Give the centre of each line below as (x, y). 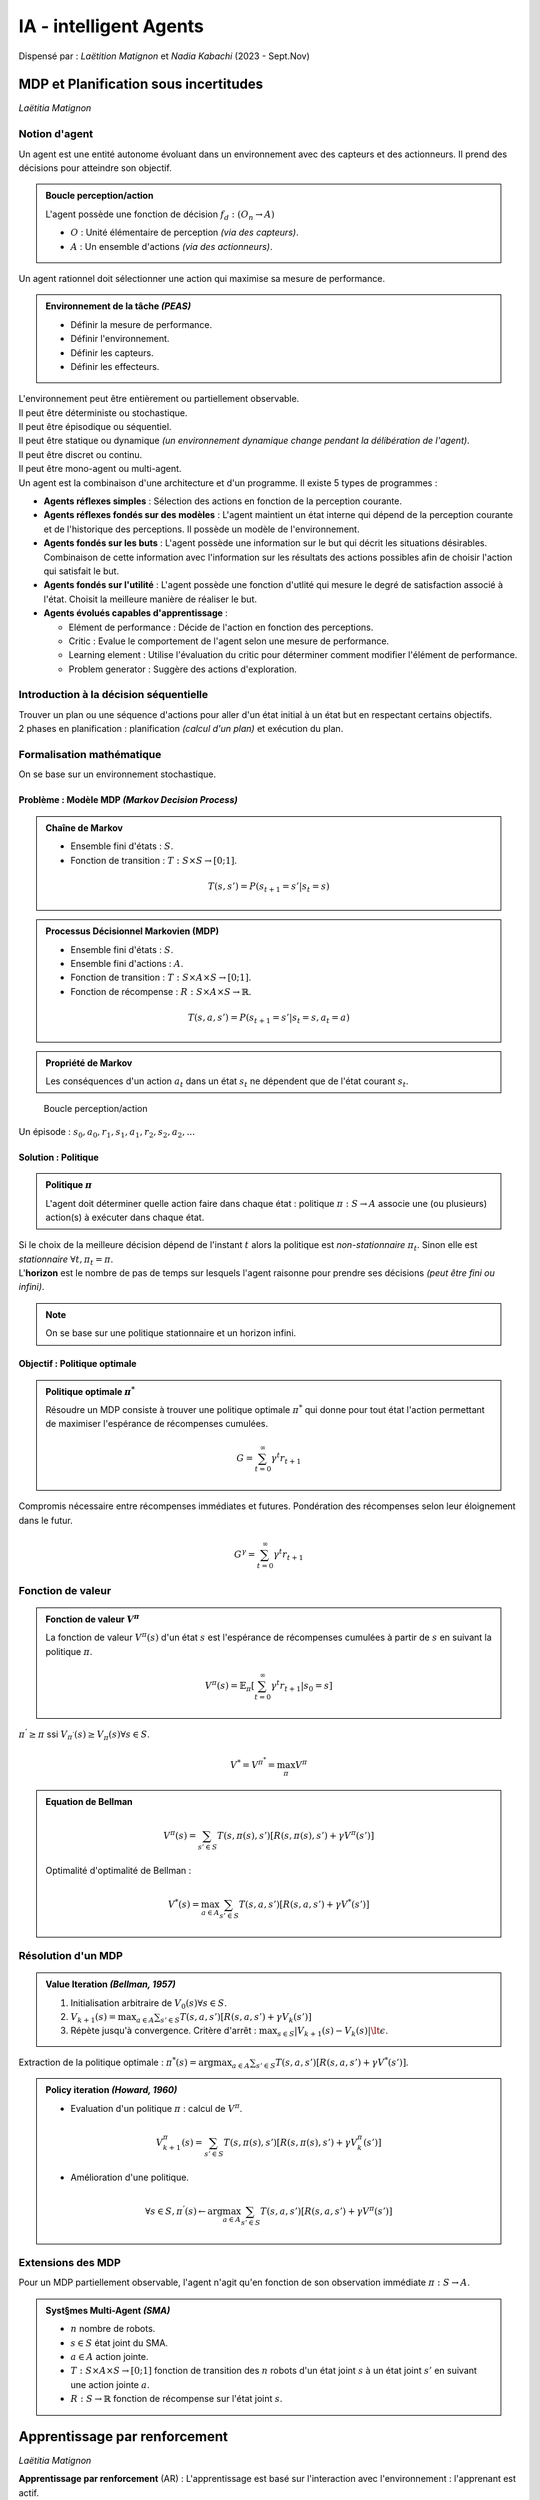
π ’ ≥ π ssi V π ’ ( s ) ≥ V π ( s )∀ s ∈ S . (84, 1734)
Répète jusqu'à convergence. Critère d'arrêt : (163, 2030)
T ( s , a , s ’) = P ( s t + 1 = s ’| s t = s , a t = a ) (268, 1018)
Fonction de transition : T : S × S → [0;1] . (154, 860)
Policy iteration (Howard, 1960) (111, 2090)
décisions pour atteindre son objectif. (95, 167)
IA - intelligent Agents (111, 26)
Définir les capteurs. (112, 352)
